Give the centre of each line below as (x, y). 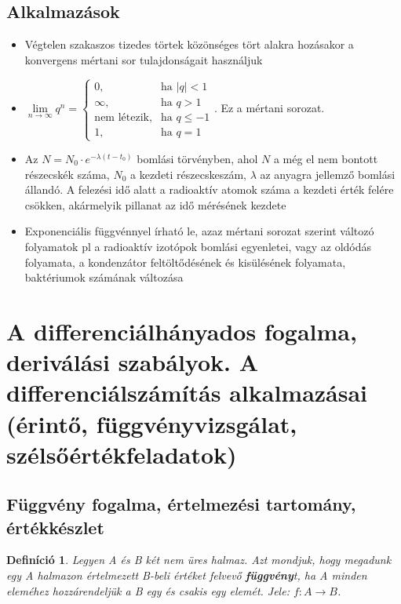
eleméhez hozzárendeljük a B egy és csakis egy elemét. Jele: (148, 590)
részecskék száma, (67, 174)
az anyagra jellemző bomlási (328, 174)
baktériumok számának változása (104, 277)
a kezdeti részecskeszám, (188, 174)
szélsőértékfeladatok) (122, 454)
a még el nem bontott (326, 159)
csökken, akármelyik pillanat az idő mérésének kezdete (155, 204)
